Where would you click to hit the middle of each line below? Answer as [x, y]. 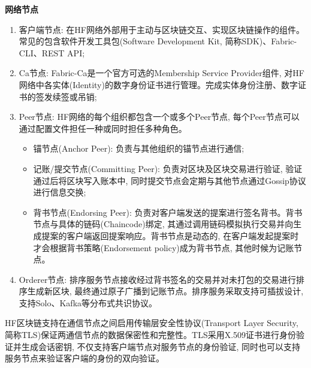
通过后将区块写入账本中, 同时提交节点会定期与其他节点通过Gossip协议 [170, 180]
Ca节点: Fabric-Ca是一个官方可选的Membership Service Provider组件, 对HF [161, 73]
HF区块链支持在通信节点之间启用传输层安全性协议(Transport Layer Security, [152, 323]
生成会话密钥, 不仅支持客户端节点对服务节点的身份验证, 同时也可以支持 [161, 346]
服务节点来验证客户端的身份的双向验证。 [84, 358]
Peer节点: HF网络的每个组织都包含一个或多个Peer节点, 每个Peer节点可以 [159, 117]
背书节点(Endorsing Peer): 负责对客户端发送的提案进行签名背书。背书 [168, 212]
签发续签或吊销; [66, 96]
